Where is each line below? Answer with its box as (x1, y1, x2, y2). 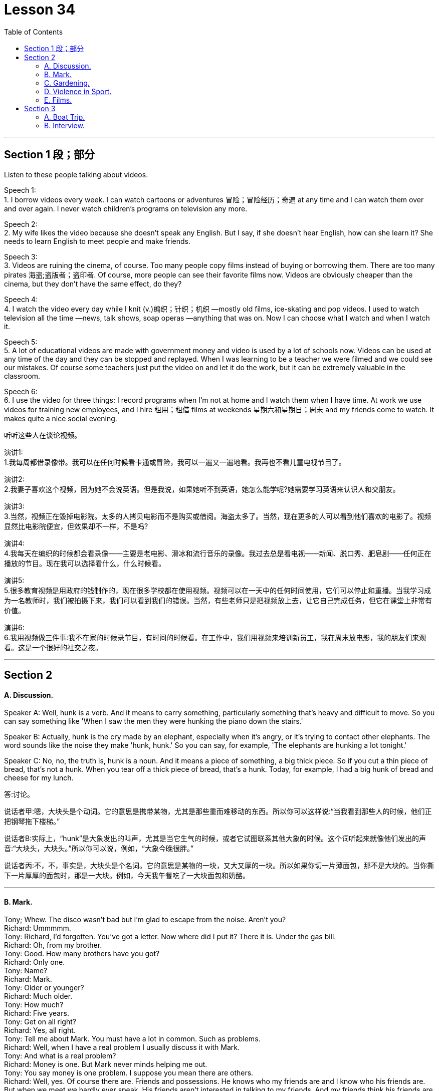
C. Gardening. (44, 78, 90, 87)
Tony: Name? (4, 966, 48, 975)
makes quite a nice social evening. (4, 414, 117, 423)
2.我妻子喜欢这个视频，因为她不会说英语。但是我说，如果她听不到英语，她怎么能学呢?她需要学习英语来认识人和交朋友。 (4, 484, 400, 493)
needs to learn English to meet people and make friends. (4, 236, 190, 245)
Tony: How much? (4, 1000, 64, 1009)
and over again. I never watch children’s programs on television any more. (4, 204, 248, 213)
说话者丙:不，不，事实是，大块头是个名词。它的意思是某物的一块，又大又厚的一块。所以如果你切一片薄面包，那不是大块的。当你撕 (4, 861, 434, 870)
